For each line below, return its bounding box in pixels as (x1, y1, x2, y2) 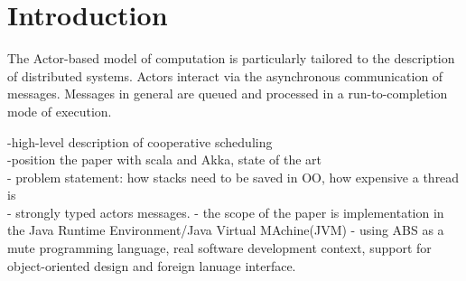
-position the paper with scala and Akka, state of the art (7, 150, 322, 169)
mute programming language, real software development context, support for (7, 239, 432, 258)
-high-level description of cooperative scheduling (7, 132, 273, 151)
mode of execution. (7, 101, 112, 120)
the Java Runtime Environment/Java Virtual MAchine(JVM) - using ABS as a (7, 220, 444, 239)
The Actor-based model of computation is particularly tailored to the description (7, 49, 455, 68)
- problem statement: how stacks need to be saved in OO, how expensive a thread (7, 167, 460, 186)
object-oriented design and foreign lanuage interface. (7, 256, 296, 275)
